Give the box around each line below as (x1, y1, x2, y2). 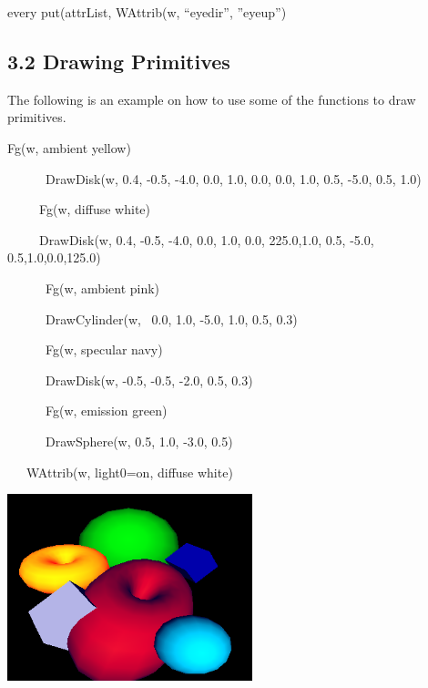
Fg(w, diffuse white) (38, 200, 150, 219)
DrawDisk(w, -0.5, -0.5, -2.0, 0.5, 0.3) (45, 370, 253, 389)
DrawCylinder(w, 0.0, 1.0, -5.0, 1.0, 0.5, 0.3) (45, 309, 298, 328)
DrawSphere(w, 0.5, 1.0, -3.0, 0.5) (45, 431, 233, 450)
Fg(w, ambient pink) (45, 278, 160, 297)
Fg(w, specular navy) (45, 340, 163, 359)
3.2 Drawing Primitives (7, 46, 230, 75)
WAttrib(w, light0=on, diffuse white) (25, 462, 233, 481)
